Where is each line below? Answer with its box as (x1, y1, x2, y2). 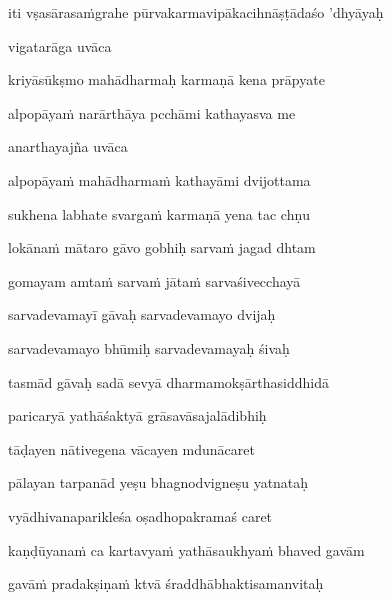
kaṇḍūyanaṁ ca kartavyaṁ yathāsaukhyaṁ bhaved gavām (8, 539, 365, 560)
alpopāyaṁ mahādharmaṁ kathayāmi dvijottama (8, 169, 311, 190)
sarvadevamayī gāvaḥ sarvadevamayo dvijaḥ (8, 304, 276, 325)
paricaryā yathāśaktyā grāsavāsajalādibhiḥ (8, 405, 267, 426)
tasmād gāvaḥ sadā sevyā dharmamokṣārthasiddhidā (8, 371, 329, 392)
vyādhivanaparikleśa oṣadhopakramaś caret (8, 505, 273, 526)
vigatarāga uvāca (8, 35, 112, 56)
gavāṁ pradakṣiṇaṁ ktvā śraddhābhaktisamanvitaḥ (8, 573, 324, 594)
